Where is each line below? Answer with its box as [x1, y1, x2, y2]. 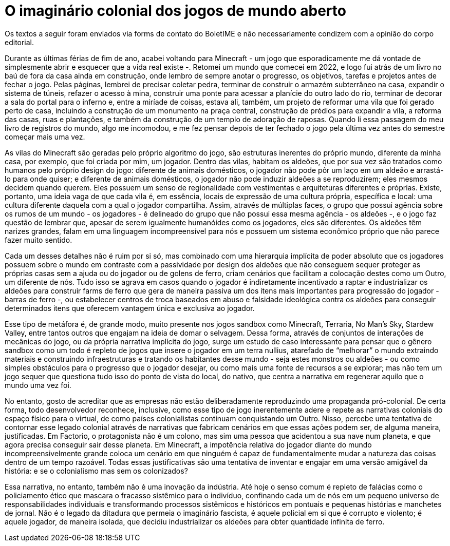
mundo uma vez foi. [5, 380, 71, 389]
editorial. [5, 37, 34, 47]
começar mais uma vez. [5, 132, 85, 141]
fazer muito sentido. [5, 235, 72, 244]
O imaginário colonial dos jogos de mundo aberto [5, 2, 346, 19]
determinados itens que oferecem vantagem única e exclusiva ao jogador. [5, 303, 255, 313]
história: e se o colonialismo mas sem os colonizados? [5, 466, 188, 475]
